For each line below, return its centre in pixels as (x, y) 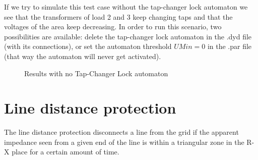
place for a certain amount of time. (66, 152)
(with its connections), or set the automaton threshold (88, 46)
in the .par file (230, 46)
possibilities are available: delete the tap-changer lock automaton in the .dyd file (128, 36)
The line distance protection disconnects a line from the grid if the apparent (121, 132)
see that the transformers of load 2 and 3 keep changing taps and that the (118, 16)
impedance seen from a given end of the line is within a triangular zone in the (124, 142)
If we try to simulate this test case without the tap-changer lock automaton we (126, 7)
